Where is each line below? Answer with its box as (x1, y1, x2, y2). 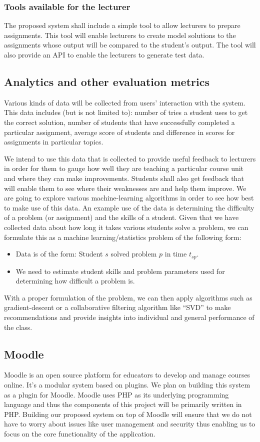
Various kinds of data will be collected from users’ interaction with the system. (4, 97, 245, 107)
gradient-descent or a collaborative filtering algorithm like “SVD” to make (4, 302, 231, 312)
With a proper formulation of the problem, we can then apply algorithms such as (4, 292, 252, 302)
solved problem (110, 248, 157, 259)
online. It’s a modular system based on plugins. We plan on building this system (4, 379, 250, 389)
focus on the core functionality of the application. (4, 428, 155, 438)
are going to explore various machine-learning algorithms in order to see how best (4, 192, 254, 203)
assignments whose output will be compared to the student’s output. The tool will (4, 39, 256, 50)
